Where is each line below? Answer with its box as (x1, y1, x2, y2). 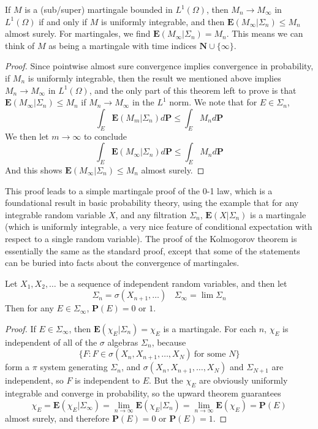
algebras (107, 335, 138, 348)
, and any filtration (115, 208, 187, 221)
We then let (5, 129, 49, 142)
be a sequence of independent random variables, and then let (59, 276, 287, 289)
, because (151, 335, 186, 348)
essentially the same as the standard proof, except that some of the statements (5, 244, 300, 257)
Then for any (5, 302, 54, 314)
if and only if (39, 15, 88, 28)
